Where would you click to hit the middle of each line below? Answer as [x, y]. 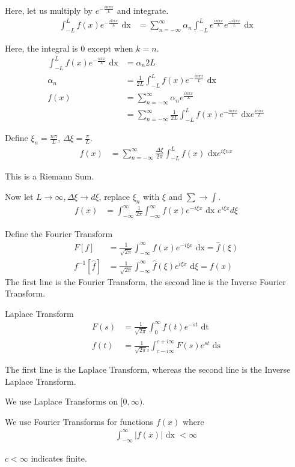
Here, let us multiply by [49, 10]
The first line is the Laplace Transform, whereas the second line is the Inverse [148, 369]
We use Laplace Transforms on [61, 401]
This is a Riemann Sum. [50, 176]
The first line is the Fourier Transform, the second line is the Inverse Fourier [145, 281]
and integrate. [143, 10]
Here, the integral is [41, 48]
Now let [19, 196]
